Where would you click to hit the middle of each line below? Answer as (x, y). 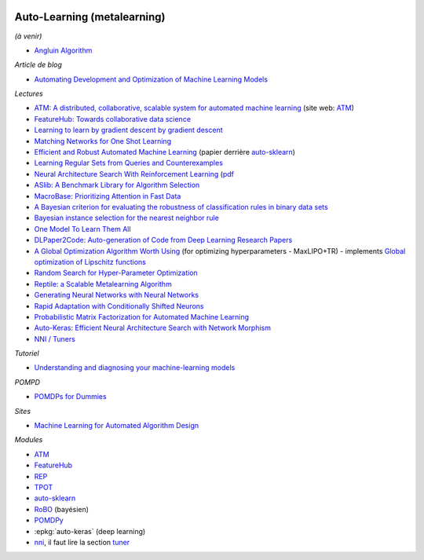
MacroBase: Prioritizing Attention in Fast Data (108, 196)
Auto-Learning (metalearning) (90, 17)
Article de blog (38, 65)
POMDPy (49, 520)
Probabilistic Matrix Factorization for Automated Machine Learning (142, 317)
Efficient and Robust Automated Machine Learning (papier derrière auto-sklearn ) (165, 152)
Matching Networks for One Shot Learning (103, 141)
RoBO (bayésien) (62, 509)
